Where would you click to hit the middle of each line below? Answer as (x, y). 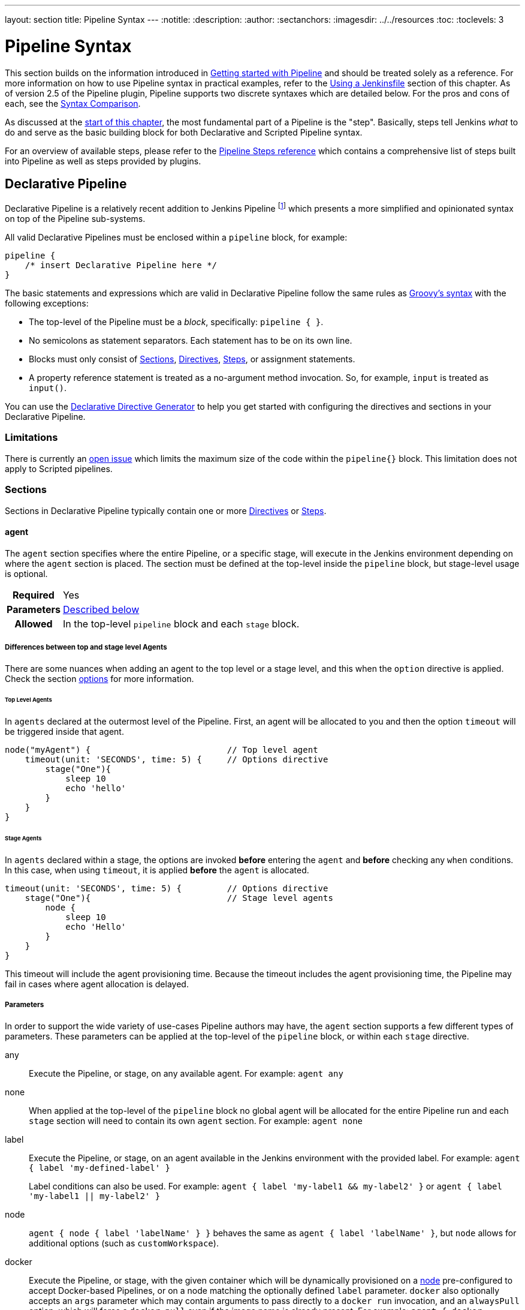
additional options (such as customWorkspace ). (124, 1243)
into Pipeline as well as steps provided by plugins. (103, 161)
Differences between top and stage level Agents (86, 648)
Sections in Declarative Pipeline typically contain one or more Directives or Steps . (166, 510)
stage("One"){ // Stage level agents (179, 898)
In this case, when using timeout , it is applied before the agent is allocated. (157, 870)
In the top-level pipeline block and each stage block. (181, 624)
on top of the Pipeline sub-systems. (75, 219)
